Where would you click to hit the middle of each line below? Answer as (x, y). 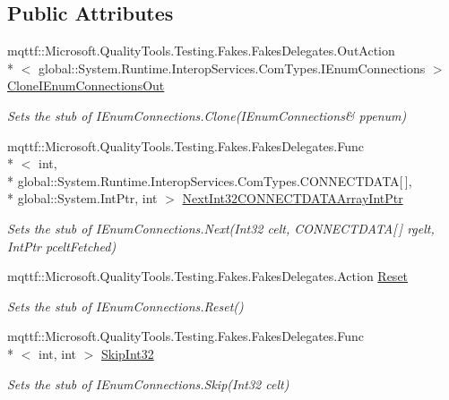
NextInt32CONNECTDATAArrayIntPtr (293, 198)
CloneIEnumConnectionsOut (86, 85)
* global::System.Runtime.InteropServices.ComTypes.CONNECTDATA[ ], (210, 180)
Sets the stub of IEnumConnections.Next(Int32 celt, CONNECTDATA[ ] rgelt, (221, 228)
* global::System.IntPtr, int (82, 198)
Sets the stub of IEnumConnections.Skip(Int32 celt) (148, 383)
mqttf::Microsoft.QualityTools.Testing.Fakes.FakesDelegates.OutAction (201, 51)
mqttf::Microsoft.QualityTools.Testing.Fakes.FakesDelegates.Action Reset (208, 276)
